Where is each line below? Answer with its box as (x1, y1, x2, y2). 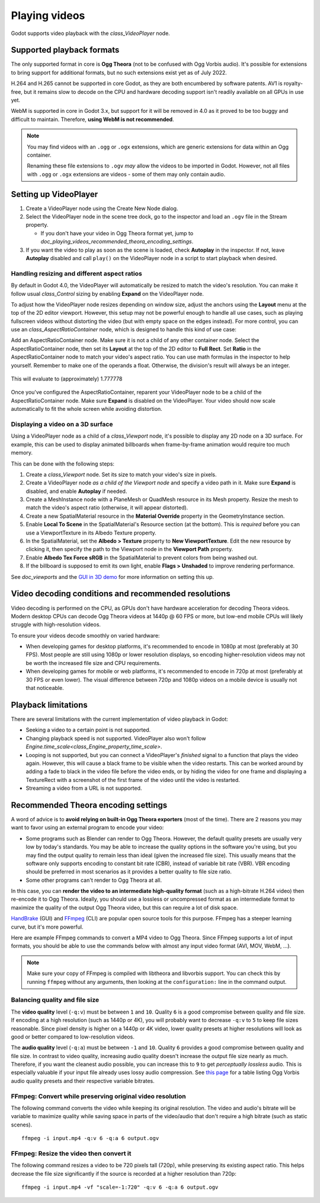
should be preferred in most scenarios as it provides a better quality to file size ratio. (25, 868, 232, 875)
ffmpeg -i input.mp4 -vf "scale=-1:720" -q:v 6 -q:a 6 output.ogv (21, 1184, 219, 1191)
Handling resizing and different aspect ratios (11, 269, 142, 277)
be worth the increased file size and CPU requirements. (25, 659, 161, 666)
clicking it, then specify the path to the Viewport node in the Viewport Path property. (25, 546, 233, 553)
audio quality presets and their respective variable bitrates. (11, 1077, 155, 1084)
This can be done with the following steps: (11, 460, 115, 467)
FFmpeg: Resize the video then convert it (11, 1149, 132, 1157)
